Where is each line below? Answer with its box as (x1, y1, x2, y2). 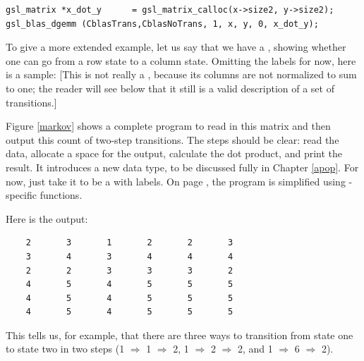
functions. (40, 188, 83, 202)
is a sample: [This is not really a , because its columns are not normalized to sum (6, 67, 357, 82)
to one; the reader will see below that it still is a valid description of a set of (6, 80, 334, 95)
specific (6, 188, 37, 202)
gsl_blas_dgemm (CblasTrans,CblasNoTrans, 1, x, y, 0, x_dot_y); (6, 18, 319, 29)
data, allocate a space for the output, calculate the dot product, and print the (6, 146, 343, 161)
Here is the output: (6, 211, 88, 226)
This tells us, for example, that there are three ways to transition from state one (6, 327, 353, 342)
